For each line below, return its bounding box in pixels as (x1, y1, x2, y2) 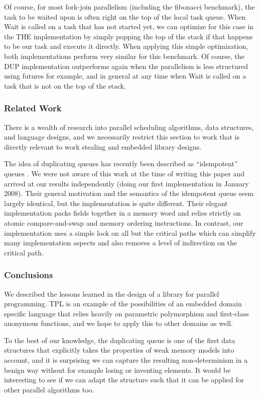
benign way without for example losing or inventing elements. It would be (4, 364, 231, 375)
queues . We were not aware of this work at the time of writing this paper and (4, 168, 245, 178)
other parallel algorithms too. (4, 384, 94, 394)
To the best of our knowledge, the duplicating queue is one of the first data (4, 335, 235, 345)
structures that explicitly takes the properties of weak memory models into (4, 345, 234, 355)
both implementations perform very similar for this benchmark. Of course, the (4, 50, 244, 61)
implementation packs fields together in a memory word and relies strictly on (4, 208, 241, 218)
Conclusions (4, 269, 53, 281)
